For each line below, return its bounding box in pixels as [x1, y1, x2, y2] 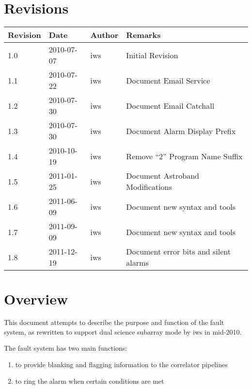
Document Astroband [126, 170, 199, 182]
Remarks [126, 29, 161, 41]
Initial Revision [126, 49, 178, 61]
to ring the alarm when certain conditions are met [15, 375, 164, 386]
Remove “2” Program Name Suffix [126, 150, 243, 162]
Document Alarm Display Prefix [126, 125, 236, 136]
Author [90, 29, 119, 41]
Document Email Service [126, 74, 210, 86]
